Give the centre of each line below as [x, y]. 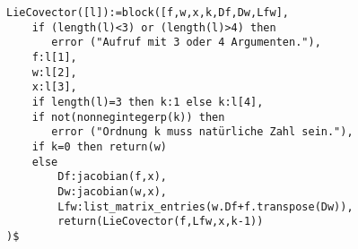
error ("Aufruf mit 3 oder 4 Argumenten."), [186, 43]
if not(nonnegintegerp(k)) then [128, 117]
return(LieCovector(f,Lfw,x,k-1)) [161, 222]
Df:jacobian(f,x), [112, 177]
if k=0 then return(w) [99, 146]
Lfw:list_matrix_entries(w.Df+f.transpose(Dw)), [205, 206]
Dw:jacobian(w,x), [112, 191]
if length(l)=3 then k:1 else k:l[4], [148, 102]
